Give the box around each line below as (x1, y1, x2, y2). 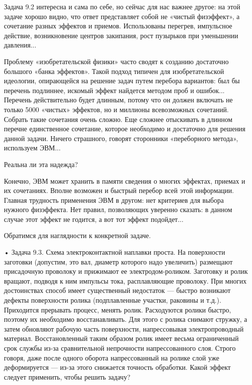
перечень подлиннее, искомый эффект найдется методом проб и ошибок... (4, 85, 225, 95)
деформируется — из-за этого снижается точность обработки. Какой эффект (4, 362, 231, 372)
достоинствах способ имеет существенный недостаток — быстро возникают (4, 285, 231, 295)
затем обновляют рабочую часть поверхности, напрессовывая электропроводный (4, 323, 244, 334)
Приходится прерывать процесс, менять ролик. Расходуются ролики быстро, (4, 304, 231, 314)
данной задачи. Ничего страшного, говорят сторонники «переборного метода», (4, 133, 238, 143)
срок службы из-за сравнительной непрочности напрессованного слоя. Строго (4, 343, 236, 353)
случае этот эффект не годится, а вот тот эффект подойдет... (4, 214, 183, 224)
